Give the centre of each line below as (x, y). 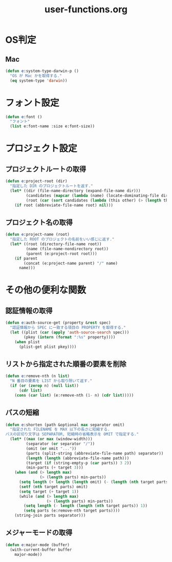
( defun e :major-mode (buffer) (38, 545)
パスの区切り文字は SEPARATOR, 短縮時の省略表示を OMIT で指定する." (72, 434)
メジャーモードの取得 (39, 533)
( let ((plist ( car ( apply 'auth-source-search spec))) (70, 332)
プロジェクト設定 (41, 149)
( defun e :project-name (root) (38, 235)
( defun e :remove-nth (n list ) (38, 376)
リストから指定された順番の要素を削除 (66, 364)
